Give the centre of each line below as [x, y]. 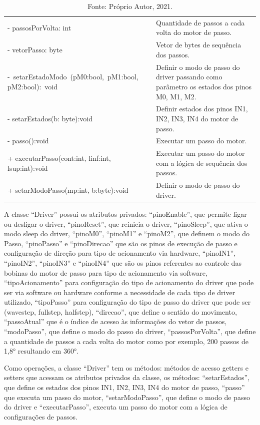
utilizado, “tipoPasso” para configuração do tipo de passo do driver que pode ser [127, 302]
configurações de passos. [41, 416]
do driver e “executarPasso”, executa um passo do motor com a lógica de [116, 407]
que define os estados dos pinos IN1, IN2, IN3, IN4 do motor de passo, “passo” [124, 387]
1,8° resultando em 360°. [41, 351]
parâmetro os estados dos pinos [204, 86]
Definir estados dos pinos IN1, [202, 109]
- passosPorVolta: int [39, 27]
